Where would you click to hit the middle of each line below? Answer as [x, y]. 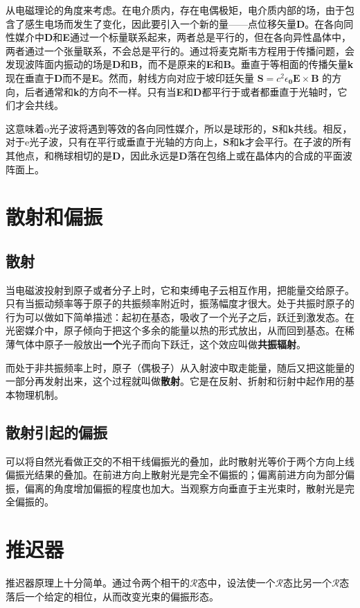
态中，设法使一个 [236, 583]
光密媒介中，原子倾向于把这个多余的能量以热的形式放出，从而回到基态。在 [175, 330]
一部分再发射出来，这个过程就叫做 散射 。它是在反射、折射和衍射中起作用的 [175, 381]
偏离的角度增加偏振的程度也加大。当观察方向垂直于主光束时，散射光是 [184, 488]
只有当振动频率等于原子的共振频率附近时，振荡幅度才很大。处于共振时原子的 [180, 303]
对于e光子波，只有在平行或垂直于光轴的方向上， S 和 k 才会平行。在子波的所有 [179, 142]
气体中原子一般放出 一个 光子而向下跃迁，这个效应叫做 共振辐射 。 [160, 344]
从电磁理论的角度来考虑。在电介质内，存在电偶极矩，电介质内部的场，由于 [175, 10]
